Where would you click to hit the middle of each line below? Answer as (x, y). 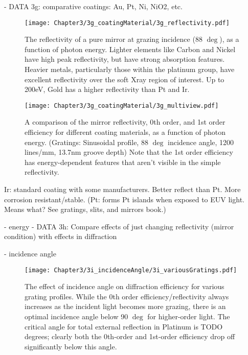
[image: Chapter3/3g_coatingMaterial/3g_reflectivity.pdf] (127, 23)
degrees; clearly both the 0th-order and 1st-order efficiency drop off (130, 336)
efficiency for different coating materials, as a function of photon (125, 132)
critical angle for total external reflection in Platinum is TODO (124, 326)
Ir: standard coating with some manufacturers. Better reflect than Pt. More (122, 189)
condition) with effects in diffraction (61, 236)
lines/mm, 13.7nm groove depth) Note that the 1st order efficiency (129, 152)
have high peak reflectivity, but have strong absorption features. (125, 59)
